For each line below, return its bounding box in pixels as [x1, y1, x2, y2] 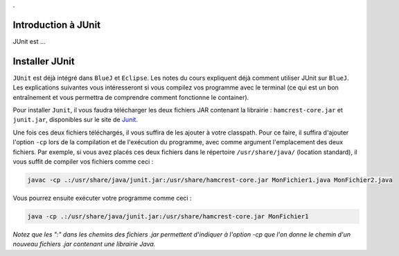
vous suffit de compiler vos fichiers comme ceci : [12, 157, 154, 166]
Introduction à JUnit [12, 19, 100, 31]
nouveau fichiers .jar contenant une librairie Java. [12, 240, 156, 248]
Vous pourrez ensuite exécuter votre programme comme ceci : [12, 194, 192, 202]
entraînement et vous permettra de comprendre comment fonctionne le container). [12, 93, 249, 101]
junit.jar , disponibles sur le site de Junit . [12, 115, 139, 124]
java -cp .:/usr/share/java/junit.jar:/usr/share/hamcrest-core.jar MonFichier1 [27, 212, 309, 220]
